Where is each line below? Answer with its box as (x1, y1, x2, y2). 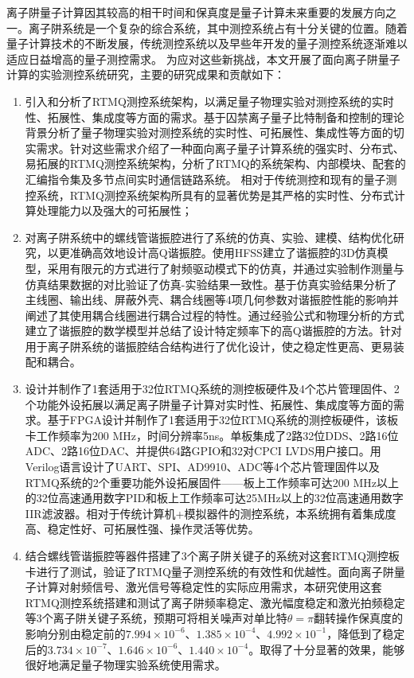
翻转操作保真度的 (314, 610, 404, 626)
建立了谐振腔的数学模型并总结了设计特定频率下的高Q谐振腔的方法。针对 (25, 322, 402, 339)
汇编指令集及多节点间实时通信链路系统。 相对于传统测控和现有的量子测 (25, 170, 397, 187)
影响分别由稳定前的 (25, 625, 126, 641)
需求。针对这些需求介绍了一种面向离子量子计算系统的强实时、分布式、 (36, 139, 404, 156)
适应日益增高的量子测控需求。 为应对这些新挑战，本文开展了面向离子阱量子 (6, 50, 400, 67)
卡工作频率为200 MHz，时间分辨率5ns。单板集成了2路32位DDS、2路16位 (25, 427, 399, 443)
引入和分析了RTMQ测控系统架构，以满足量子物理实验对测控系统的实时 (25, 92, 394, 109)
